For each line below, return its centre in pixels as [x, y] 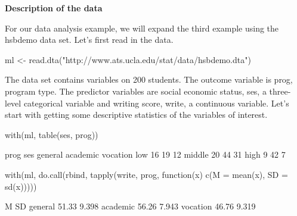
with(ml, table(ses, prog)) [52, 134]
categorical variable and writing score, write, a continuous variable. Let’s [156, 103]
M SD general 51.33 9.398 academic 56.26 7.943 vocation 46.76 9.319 [130, 206]
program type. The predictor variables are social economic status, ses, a [136, 91]
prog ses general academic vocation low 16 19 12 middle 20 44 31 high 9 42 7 [145, 154]
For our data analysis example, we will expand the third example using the [142, 28]
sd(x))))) [21, 186]
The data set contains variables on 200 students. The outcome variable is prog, [149, 79]
